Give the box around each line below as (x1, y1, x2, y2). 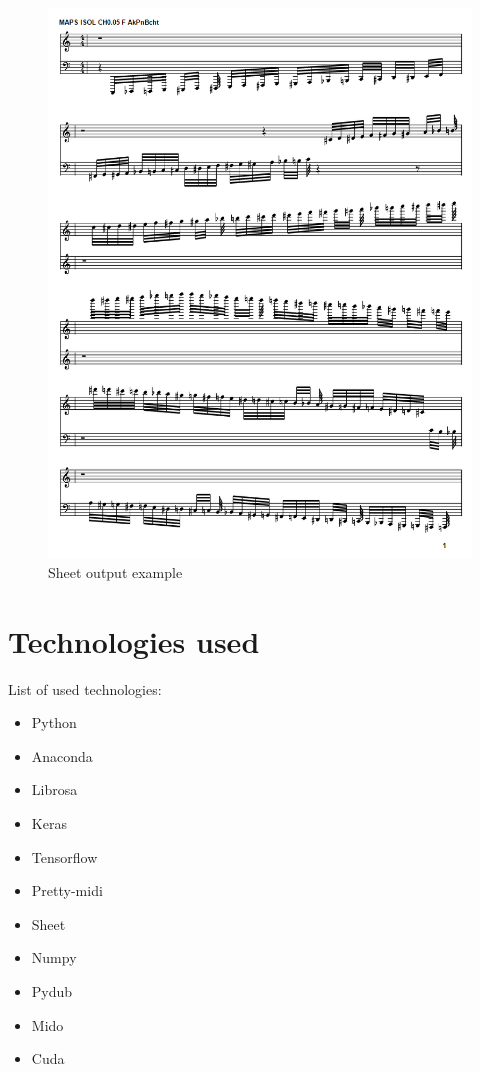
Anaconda (31, 745, 93, 766)
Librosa (31, 779, 78, 800)
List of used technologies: (8, 678, 162, 699)
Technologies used (8, 620, 260, 661)
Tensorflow (31, 846, 98, 867)
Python (31, 712, 77, 733)
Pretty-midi (31, 880, 103, 901)
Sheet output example (48, 561, 183, 582)
